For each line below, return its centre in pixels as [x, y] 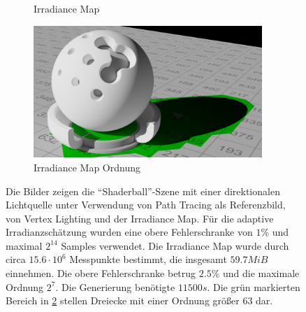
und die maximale [261, 273]
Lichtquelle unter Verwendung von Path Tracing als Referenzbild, [146, 205]
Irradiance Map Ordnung [87, 167]
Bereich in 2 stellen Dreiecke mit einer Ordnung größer [123, 300]
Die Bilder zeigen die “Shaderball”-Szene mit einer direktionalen [143, 191]
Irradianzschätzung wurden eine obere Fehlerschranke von [129, 232]
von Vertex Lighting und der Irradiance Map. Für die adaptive [140, 218]
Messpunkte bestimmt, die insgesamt [148, 259]
